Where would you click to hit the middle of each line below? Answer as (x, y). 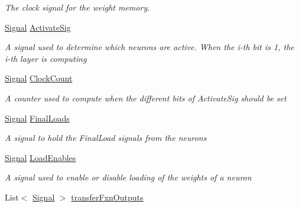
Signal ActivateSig (38, 27)
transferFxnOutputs (107, 197)
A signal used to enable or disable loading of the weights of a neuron (128, 177)
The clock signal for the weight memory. (77, 7)
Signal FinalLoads (37, 118)
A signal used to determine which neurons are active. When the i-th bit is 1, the (149, 47)
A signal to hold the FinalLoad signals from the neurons (106, 138)
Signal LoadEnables (40, 157)
